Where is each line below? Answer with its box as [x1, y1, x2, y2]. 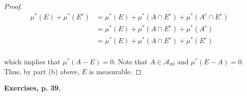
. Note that [114, 56, 148, 66]
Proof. [4, 1, 22, 11]
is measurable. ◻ [89, 66, 142, 76]
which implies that [4, 56, 61, 66]
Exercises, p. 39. [4, 83, 61, 93]
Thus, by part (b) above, [4, 66, 80, 76]
